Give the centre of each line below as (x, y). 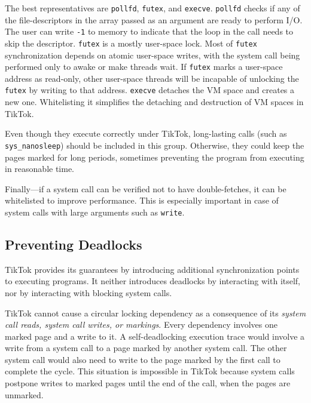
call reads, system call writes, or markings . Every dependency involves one (141, 324)
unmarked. (24, 394)
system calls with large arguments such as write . (95, 212)
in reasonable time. (40, 169)
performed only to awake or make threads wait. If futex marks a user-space (144, 67)
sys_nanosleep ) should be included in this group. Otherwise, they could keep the (155, 145)
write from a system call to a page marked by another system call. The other (146, 348)
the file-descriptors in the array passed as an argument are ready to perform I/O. (154, 19)
